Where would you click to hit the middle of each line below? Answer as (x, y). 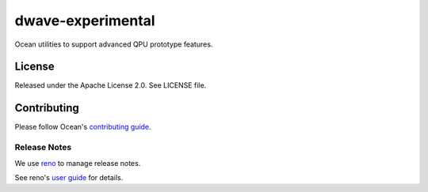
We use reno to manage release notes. (78, 163)
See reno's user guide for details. (69, 177)
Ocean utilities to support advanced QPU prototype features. (114, 44)
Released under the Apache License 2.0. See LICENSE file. (111, 85)
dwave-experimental (85, 21)
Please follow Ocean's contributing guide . (83, 127)
